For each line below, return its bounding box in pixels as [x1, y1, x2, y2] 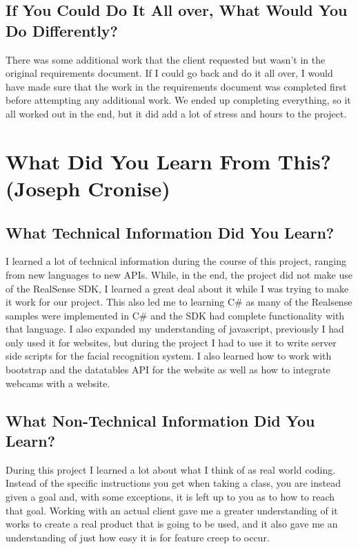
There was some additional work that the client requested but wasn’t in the [6, 52, 326, 66]
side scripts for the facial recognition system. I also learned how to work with [6, 348, 332, 363]
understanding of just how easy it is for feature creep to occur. [6, 530, 270, 544]
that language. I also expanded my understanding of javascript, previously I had [6, 322, 344, 336]
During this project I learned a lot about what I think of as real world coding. [6, 462, 336, 476]
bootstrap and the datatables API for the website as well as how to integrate [6, 362, 330, 377]
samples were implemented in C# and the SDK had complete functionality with [6, 308, 345, 322]
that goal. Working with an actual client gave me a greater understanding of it [6, 503, 338, 517]
